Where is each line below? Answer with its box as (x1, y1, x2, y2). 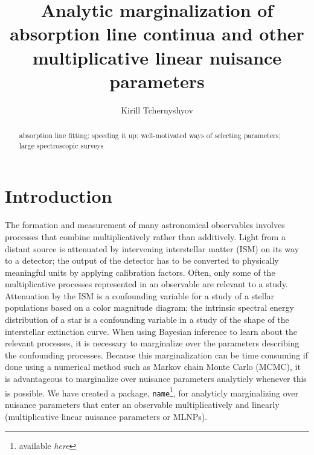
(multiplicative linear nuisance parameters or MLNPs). (5, 410, 208, 422)
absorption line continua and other (10, 21, 304, 46)
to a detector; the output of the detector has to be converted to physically (5, 254, 279, 267)
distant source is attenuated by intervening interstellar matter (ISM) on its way (5, 242, 300, 255)
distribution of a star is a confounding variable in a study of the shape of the (5, 313, 289, 326)
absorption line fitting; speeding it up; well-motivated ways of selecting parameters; (19, 130, 281, 141)
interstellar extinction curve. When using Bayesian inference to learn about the (5, 325, 298, 337)
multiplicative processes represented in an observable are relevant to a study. (5, 278, 288, 290)
